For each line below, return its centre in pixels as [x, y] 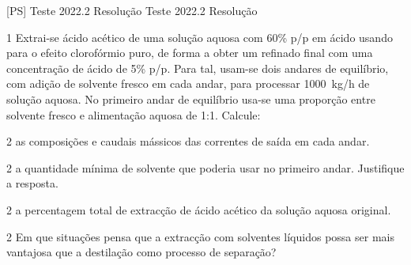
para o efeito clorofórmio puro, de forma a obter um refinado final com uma [190, 53]
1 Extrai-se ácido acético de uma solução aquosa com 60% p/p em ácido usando [200, 37]
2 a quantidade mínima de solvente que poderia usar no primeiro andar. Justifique [205, 167]
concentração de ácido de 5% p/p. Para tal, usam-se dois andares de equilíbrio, [198, 68]
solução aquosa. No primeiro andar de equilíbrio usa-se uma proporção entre [191, 98]
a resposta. [32, 183]
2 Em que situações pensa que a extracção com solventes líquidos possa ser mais [200, 236]
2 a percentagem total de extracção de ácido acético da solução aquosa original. [199, 209]
